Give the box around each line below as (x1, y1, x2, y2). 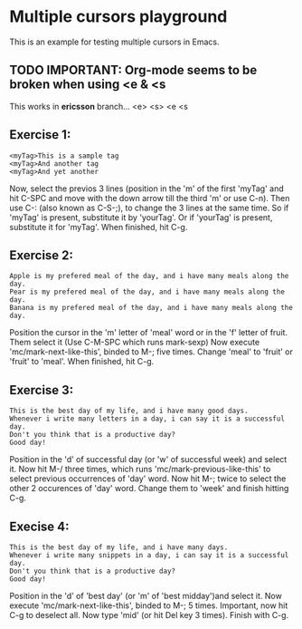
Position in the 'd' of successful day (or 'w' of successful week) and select (9, 454, 288, 465)
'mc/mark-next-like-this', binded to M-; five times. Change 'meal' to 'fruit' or (9, 346, 294, 357)
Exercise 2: (9, 247, 74, 263)
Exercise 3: (9, 382, 74, 398)
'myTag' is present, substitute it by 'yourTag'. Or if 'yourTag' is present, (9, 211, 273, 223)
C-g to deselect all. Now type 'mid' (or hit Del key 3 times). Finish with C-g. (9, 610, 289, 620)
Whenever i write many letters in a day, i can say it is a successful (9, 414, 285, 423)
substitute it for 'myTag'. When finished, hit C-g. (9, 221, 188, 232)
